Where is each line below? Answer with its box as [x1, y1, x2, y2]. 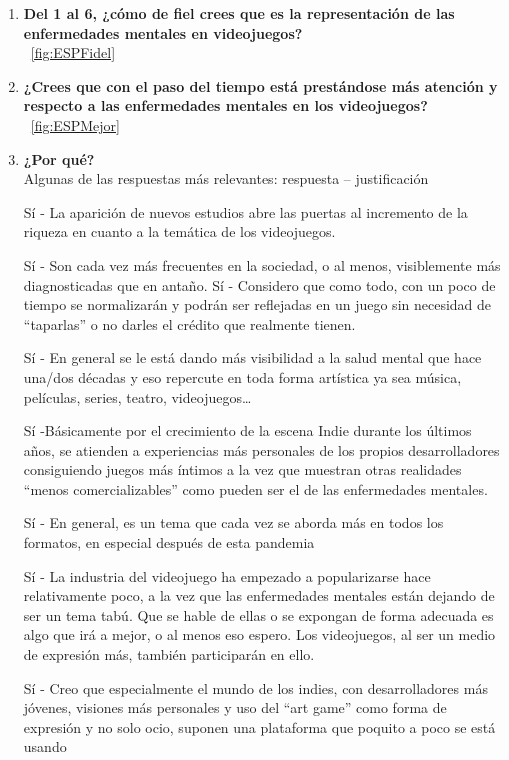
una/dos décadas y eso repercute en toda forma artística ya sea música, [23, 366, 462, 387]
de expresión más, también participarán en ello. [23, 644, 315, 665]
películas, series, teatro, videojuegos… [23, 386, 252, 407]
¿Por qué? [23, 148, 95, 169]
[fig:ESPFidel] [30, 42, 116, 63]
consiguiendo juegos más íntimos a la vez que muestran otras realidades [23, 459, 462, 480]
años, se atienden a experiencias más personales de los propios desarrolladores [23, 439, 500, 460]
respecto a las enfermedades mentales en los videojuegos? [23, 95, 428, 116]
